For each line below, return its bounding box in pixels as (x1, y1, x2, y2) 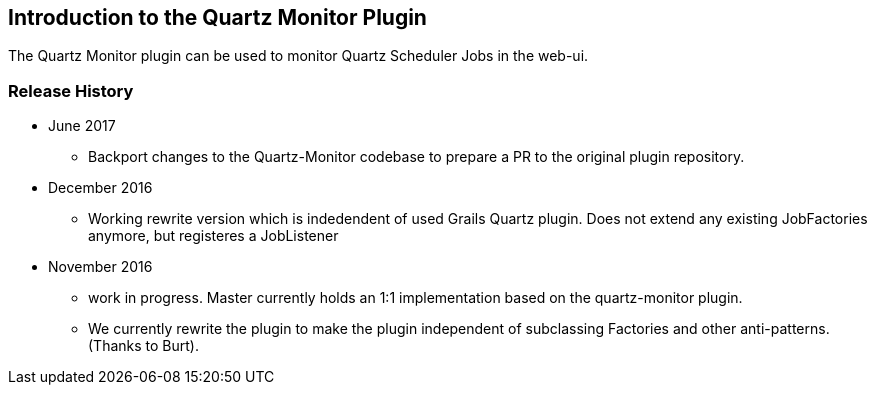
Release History (8, 80, 134, 101)
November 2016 (48, 258, 153, 276)
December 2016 (48, 179, 153, 197)
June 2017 (48, 117, 116, 135)
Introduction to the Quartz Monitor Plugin (8, 5, 427, 30)
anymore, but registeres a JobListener (88, 227, 339, 245)
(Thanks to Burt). (88, 337, 199, 355)
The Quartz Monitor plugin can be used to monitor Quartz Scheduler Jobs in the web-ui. (8, 47, 589, 65)
